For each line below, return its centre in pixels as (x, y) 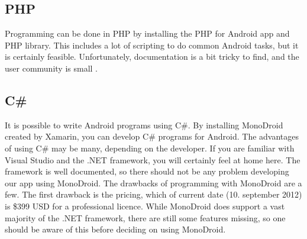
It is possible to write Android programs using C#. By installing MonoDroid (144, 125)
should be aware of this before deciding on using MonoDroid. (115, 229)
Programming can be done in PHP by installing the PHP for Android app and (147, 33)
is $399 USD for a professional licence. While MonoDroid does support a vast (145, 206)
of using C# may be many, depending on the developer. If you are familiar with (150, 148)
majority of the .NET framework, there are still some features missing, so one (145, 217)
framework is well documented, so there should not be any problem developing (147, 171)
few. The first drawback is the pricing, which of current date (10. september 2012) (153, 194)
